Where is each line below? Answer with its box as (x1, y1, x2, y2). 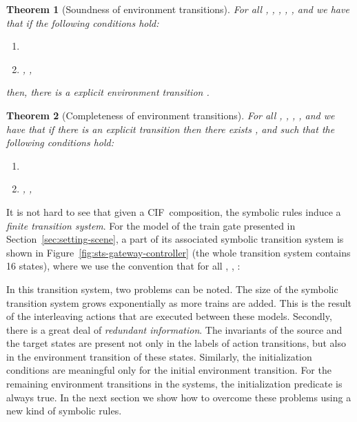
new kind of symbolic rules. (6, 403, 122, 418)
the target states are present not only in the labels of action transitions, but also (6, 336, 347, 350)
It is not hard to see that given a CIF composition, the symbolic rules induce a (6, 204, 341, 219)
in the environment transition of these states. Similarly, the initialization (6, 349, 312, 363)
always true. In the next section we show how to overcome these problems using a (6, 390, 351, 404)
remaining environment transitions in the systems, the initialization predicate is (6, 376, 343, 391)
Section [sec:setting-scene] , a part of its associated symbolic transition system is (6, 232, 344, 246)
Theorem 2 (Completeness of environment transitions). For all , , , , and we (6, 108, 335, 122)
